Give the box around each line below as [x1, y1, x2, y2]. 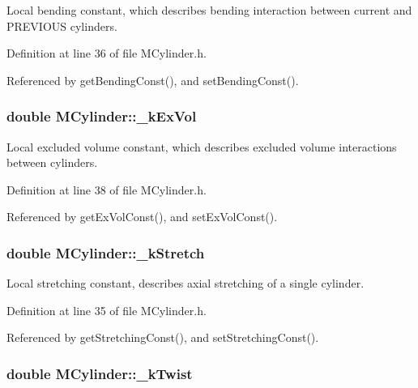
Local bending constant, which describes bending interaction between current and [6, 2, 412, 18]
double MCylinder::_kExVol [6, 106, 197, 126]
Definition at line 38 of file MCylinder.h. [6, 181, 207, 198]
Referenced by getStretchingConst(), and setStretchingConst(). [6, 329, 319, 346]
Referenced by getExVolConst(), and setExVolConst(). [6, 208, 278, 225]
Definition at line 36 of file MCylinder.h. [6, 45, 207, 62]
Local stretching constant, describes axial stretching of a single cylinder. [6, 275, 365, 292]
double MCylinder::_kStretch [6, 242, 205, 262]
